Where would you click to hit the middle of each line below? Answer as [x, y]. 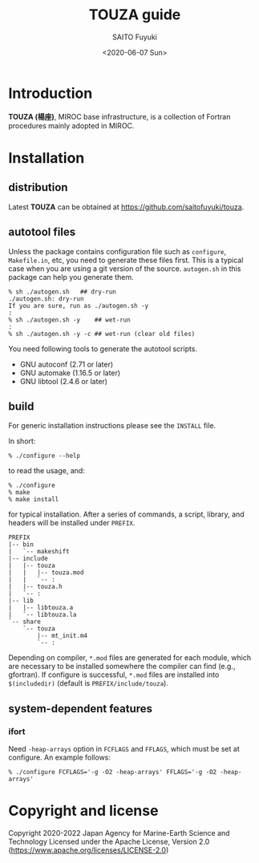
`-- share [25, 622]
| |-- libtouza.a [41, 608]
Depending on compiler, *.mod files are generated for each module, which [129, 658]
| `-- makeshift [39, 552]
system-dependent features [81, 709]
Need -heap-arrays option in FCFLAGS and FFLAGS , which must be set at [124, 749]
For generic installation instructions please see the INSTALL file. [112, 426]
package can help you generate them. [71, 277]
